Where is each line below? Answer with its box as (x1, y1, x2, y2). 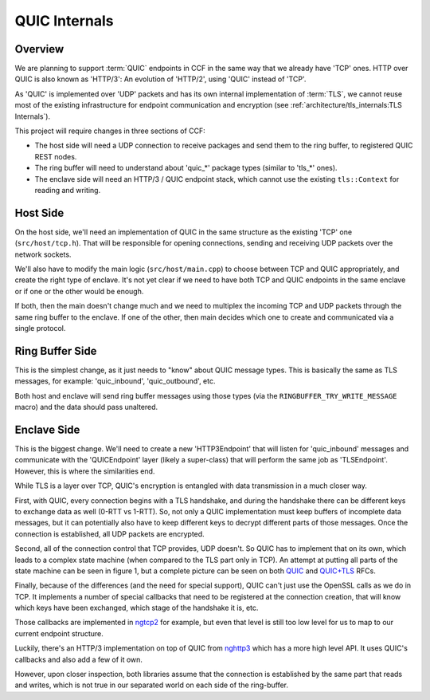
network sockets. (14, 250, 72, 259)
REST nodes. (34, 151, 77, 161)
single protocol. (14, 324, 66, 332)
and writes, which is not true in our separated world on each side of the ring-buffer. (14, 680, 289, 690)
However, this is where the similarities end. (14, 466, 155, 476)
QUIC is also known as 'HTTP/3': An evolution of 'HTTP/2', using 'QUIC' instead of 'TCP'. (14, 74, 307, 84)
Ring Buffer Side (14, 344, 97, 358)
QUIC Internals (14, 12, 114, 29)
